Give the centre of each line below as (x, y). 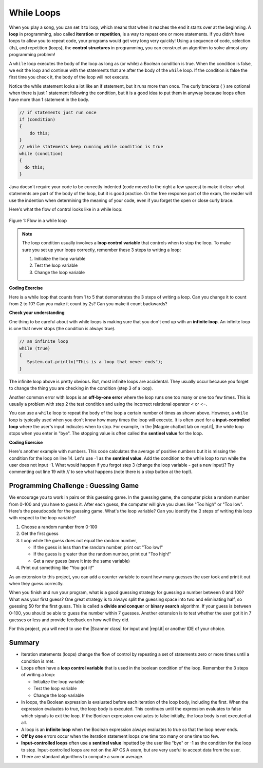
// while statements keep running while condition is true (91, 147)
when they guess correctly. (36, 583)
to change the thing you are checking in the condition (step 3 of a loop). (81, 388)
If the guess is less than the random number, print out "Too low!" (98, 547)
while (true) (35, 348)
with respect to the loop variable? (43, 518)
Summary (24, 643)
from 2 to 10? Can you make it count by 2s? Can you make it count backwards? (88, 304)
